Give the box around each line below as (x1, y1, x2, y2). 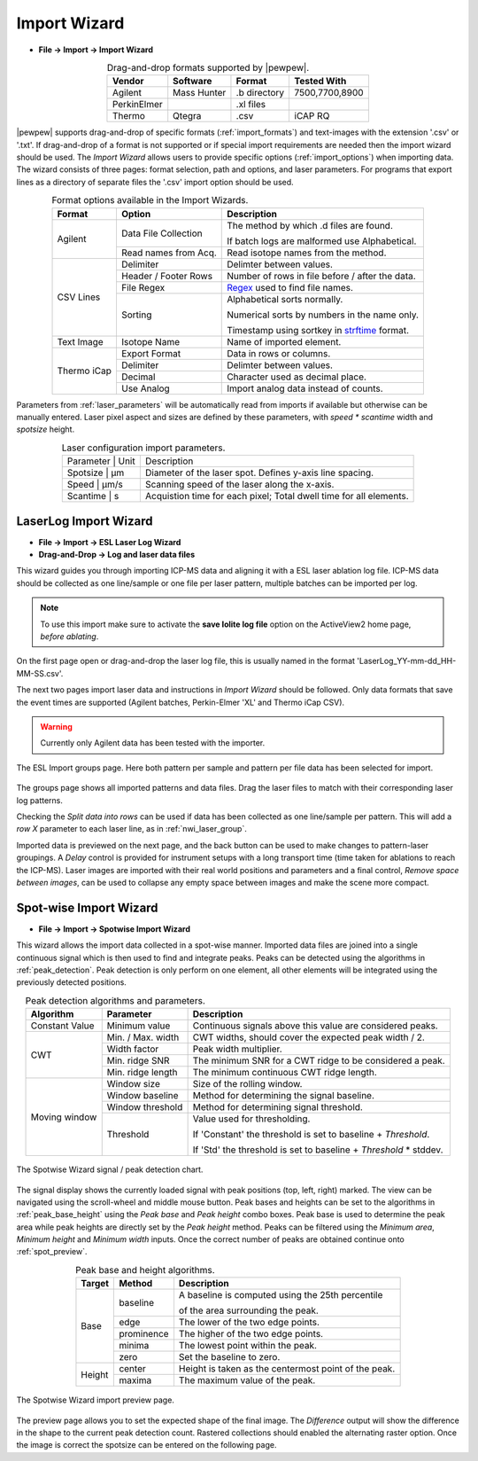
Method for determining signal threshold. (192, 1101, 363, 1113)
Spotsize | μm (66, 466, 125, 479)
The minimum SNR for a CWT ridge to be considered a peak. (192, 1055, 446, 1067)
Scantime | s (66, 490, 119, 503)
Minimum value (106, 1020, 171, 1032)
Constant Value (30, 1020, 95, 1032)
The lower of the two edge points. (178, 1316, 320, 1329)
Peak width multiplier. (192, 1043, 282, 1055)
